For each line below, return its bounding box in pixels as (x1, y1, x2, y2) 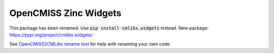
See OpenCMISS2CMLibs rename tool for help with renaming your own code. (9, 41, 172, 47)
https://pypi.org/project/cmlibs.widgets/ (9, 31, 93, 37)
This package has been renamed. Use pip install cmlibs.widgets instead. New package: (9, 25, 209, 31)
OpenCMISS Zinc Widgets (9, 7, 122, 18)
